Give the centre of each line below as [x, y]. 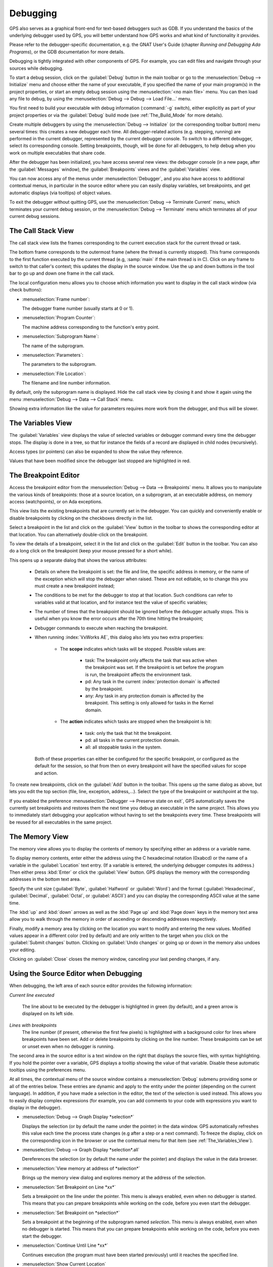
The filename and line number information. [66, 383]
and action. [46, 773]
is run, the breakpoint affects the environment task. [139, 675]
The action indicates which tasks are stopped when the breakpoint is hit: [136, 722]
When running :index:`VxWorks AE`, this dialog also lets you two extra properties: [119, 637]
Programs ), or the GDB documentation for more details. [67, 52]
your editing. [22, 950]
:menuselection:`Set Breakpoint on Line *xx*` [69, 1187]
